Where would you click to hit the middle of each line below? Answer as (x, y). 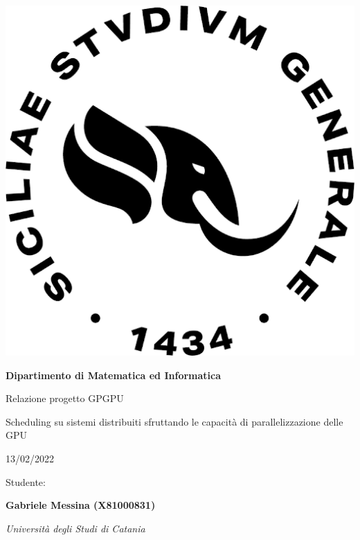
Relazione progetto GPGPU (65, 398)
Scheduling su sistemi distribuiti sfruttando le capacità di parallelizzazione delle (174, 421)
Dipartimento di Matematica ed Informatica (114, 375)
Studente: (26, 481)
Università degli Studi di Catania (75, 528)
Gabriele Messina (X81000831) (81, 505)
